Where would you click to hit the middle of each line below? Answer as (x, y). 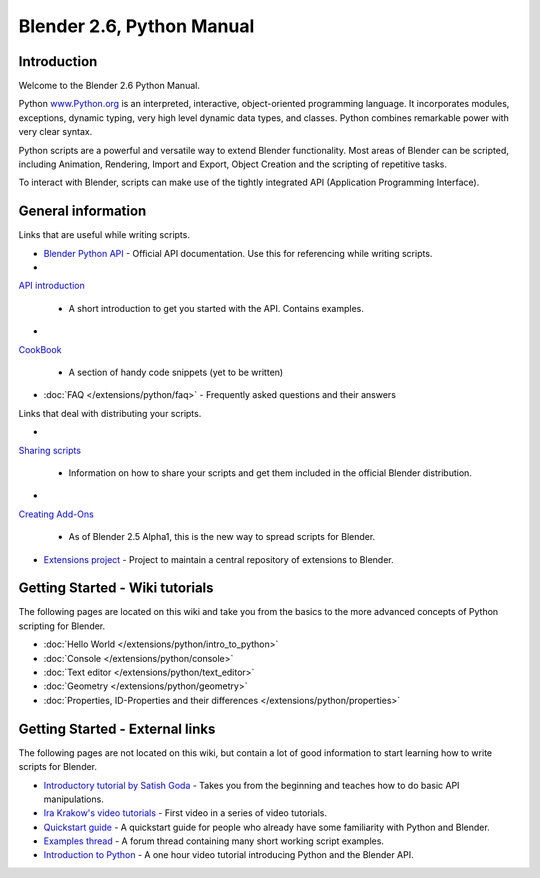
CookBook (40, 349)
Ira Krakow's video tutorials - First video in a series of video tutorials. (185, 813)
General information (82, 211)
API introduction (51, 286)
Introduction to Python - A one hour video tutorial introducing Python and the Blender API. (228, 855)
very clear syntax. (55, 132)
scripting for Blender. (62, 626)
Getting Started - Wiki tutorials (116, 588)
